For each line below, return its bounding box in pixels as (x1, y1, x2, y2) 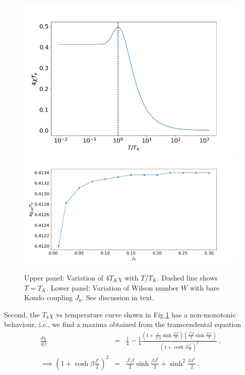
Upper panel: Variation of (24, 272, 103, 283)
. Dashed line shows (157, 272, 218, 283)
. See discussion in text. (82, 292, 154, 303)
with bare (190, 282, 220, 293)
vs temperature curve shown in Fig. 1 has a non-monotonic (55, 309, 236, 319)
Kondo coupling (24, 292, 73, 303)
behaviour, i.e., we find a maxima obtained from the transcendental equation (4, 319, 241, 330)
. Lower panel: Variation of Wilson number (46, 282, 179, 293)
